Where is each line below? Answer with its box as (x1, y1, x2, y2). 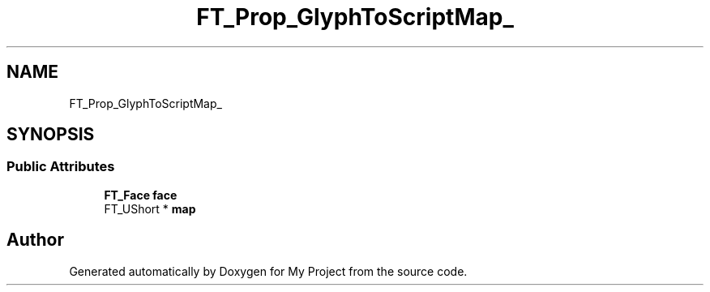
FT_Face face (104, 187, 177, 202)
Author (6, 230, 64, 251)
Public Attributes (6, 158, 115, 175)
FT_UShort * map (104, 201, 196, 216)
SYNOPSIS (6, 124, 95, 145)
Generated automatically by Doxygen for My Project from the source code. (69, 264, 468, 278)
